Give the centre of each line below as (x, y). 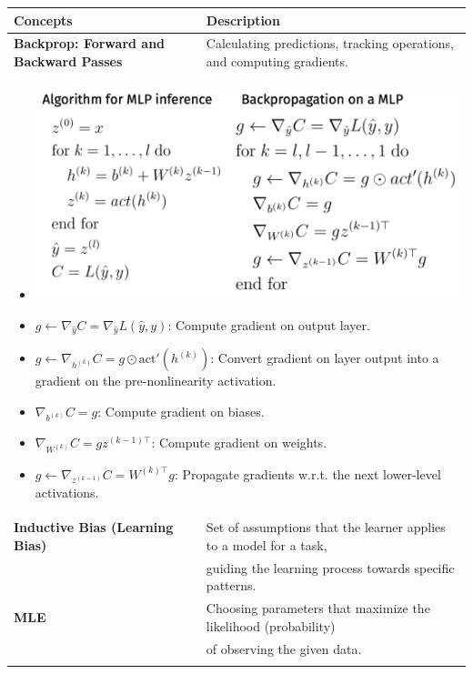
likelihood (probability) (271, 625)
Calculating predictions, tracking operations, (330, 43)
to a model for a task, (267, 544)
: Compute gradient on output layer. (269, 324)
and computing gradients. (277, 60)
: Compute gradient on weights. (239, 443)
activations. (67, 492)
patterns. (231, 585)
